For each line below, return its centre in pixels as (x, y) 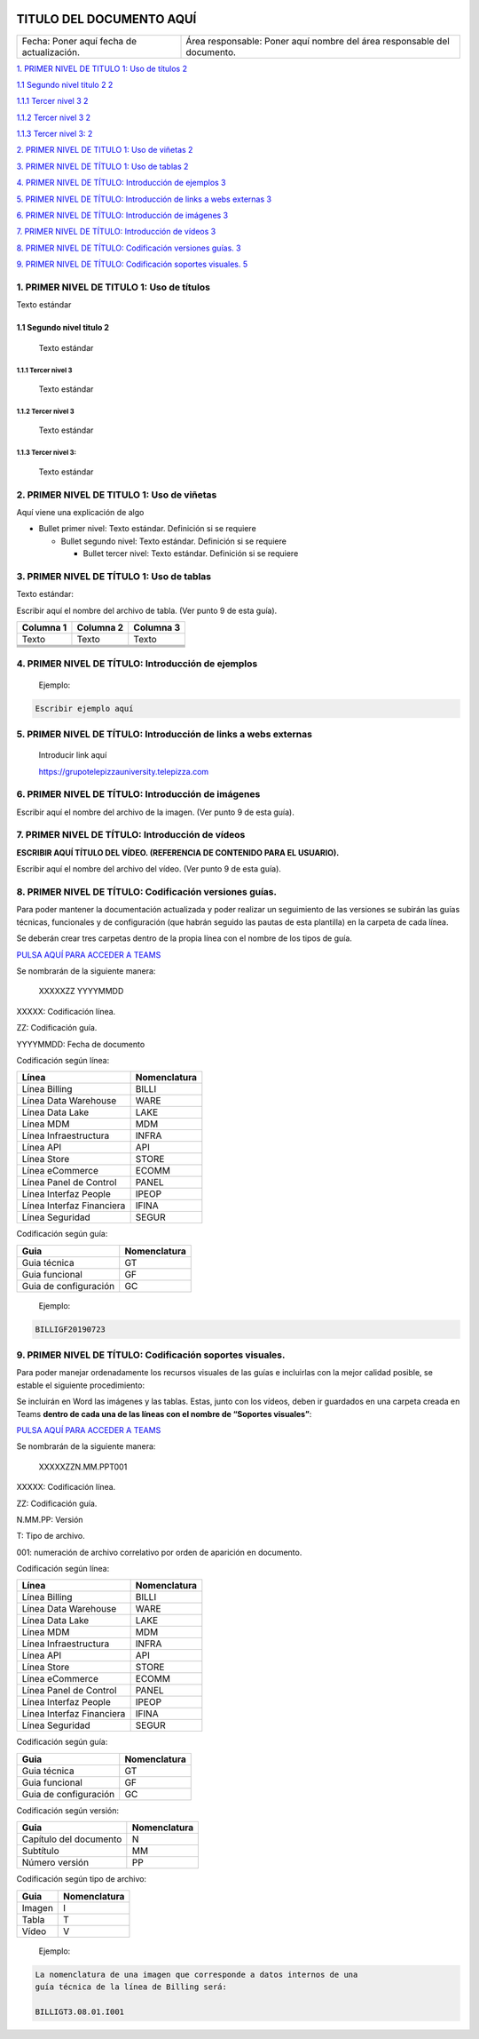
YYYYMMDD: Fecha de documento (81, 1044)
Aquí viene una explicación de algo (80, 512)
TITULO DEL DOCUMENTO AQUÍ (106, 19)
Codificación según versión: (68, 1810)
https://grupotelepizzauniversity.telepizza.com (124, 771)
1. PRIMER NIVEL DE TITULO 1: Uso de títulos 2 (102, 68)
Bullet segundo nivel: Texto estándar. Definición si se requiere (174, 541)
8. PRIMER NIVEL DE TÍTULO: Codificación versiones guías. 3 (129, 248)
